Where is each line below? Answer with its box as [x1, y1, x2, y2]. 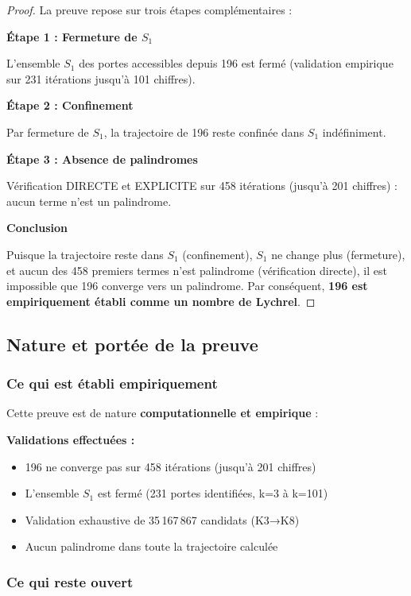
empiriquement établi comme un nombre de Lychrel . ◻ [6, 292, 316, 309]
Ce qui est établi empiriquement [6, 373, 218, 393]
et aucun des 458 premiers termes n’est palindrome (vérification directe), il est [6, 261, 387, 278]
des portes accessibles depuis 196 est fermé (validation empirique [79, 55, 394, 72]
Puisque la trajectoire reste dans [6, 246, 164, 262]
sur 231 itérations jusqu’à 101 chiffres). [6, 70, 196, 87]
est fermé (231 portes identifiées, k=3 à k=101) [97, 485, 328, 501]
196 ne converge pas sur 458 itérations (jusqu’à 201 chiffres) [25, 458, 316, 474]
